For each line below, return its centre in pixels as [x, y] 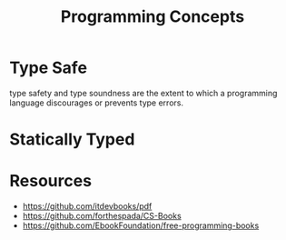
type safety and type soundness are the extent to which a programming [143, 93]
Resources [51, 181]
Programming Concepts [153, 17]
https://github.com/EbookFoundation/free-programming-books [141, 225]
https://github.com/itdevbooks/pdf [87, 206]
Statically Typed [72, 140]
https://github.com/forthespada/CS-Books [102, 216]
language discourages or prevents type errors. [97, 103]
